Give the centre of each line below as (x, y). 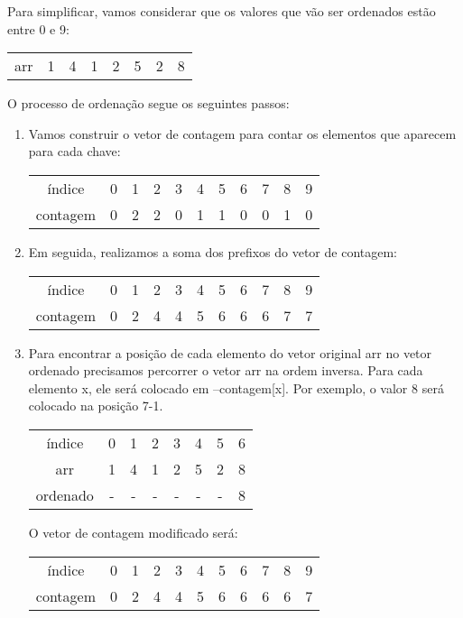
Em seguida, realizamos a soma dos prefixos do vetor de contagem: (213, 251)
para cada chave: (74, 151)
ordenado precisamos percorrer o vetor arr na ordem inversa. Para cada (226, 370)
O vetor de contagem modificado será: (133, 532)
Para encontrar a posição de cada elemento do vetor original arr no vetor (230, 352)
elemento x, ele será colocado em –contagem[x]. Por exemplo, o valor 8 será (236, 387)
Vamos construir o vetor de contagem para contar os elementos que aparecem (242, 133)
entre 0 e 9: (38, 28)
